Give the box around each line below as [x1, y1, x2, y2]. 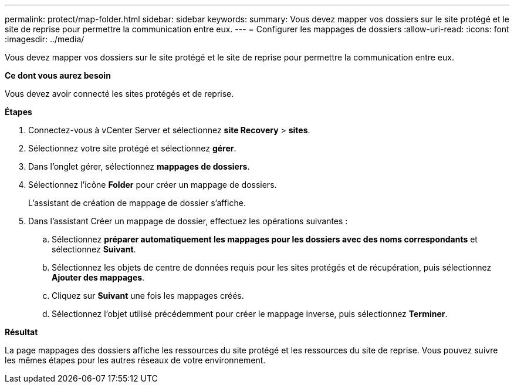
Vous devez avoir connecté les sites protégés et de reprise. [5, 89, 234, 99]
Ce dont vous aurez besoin [5, 70, 111, 80]
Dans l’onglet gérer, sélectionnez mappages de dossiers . [28, 161, 250, 171]
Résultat [5, 327, 38, 337]
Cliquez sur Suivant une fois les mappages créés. [52, 291, 244, 301]
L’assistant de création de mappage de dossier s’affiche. [28, 198, 246, 208]
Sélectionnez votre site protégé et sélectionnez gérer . [28, 143, 236, 153]
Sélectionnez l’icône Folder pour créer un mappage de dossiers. [28, 180, 277, 190]
